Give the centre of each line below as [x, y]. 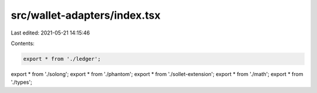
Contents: [23, 43]
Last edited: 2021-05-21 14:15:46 [50, 33]
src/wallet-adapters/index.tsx [86, 15]
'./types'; [21, 82]
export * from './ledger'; [62, 59]
